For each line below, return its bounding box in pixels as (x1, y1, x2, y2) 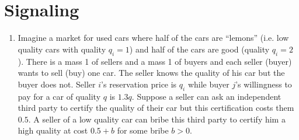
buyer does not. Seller (18, 78, 96, 90)
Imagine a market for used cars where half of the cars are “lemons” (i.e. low (18, 32, 289, 44)
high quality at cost (18, 124, 88, 136)
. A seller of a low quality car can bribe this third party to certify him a (28, 113, 286, 125)
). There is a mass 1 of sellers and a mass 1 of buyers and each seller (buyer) (18, 55, 292, 67)
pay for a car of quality (18, 90, 101, 102)
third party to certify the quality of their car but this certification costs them (18, 101, 294, 114)
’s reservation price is (101, 78, 177, 90)
